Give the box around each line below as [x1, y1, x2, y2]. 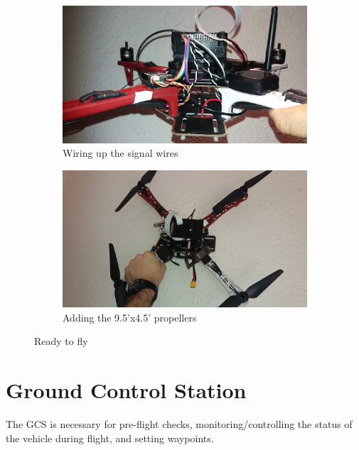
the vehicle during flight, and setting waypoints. [6, 430, 214, 445]
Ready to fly [34, 334, 88, 349]
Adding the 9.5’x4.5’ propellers [63, 309, 197, 324]
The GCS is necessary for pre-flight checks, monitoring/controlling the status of [6, 417, 353, 432]
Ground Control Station [6, 375, 247, 405]
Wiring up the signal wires [63, 146, 178, 160]
